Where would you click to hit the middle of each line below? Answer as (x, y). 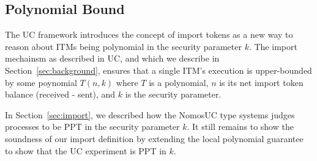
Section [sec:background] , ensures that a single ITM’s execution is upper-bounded (158, 70)
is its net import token (261, 82)
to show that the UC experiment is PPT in (86, 150)
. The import (273, 46)
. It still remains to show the (240, 127)
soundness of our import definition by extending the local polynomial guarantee (154, 138)
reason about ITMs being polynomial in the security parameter (123, 46)
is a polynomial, (179, 82)
